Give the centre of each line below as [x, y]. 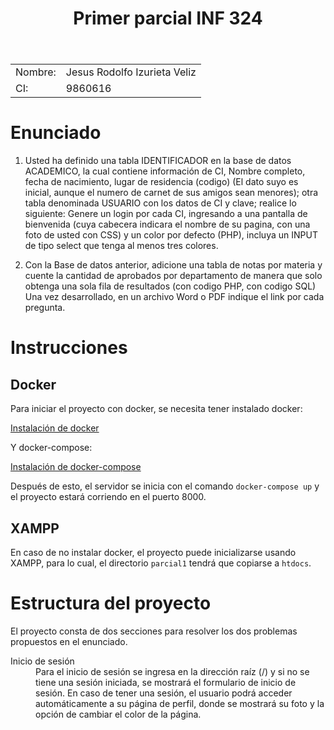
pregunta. [45, 308]
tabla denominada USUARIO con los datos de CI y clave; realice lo [160, 203]
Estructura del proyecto [111, 603]
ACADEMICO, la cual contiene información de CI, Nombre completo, [165, 171]
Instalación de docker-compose [76, 467]
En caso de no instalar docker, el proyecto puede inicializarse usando [153, 552]
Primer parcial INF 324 [168, 18]
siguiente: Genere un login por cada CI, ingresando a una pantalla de [166, 214]
